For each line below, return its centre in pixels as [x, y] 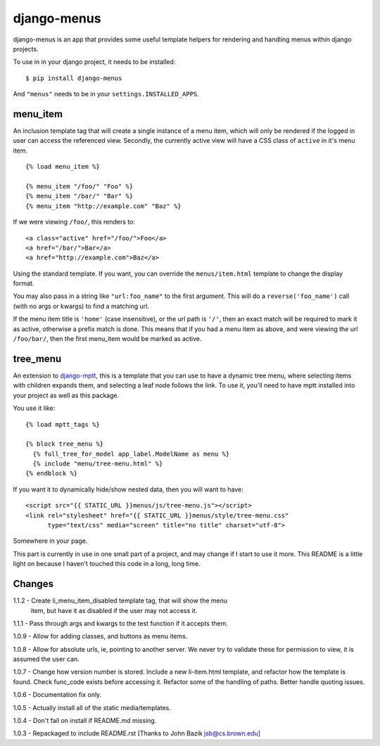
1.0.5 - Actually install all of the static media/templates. [92, 707]
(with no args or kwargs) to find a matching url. [81, 306]
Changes [33, 584]
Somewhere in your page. [50, 541]
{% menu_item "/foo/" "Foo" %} [80, 186]
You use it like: [34, 409]
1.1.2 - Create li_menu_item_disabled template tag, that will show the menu [120, 600]
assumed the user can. [46, 659]
